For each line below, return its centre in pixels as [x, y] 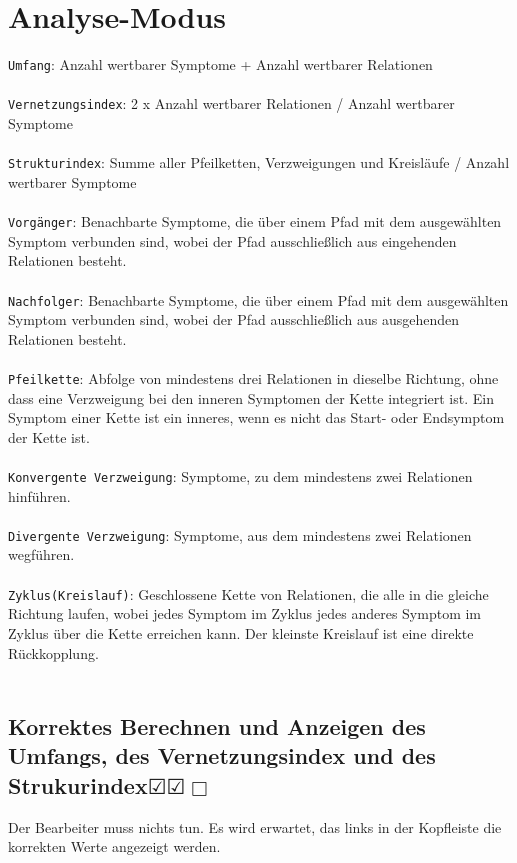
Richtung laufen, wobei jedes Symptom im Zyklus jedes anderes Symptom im [245, 613]
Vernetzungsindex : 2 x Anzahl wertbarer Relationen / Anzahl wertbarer [231, 103]
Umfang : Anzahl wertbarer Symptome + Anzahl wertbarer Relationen [220, 64]
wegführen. [41, 554]
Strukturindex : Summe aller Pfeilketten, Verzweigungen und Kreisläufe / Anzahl [259, 162]
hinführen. [39, 495]
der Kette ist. [49, 436]
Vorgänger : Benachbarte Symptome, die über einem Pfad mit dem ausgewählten [255, 221]
